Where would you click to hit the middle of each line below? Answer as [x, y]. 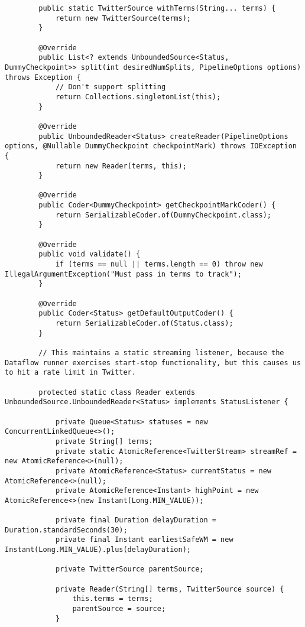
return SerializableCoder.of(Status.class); [144, 323]
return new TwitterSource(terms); [123, 18]
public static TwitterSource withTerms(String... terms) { [157, 8]
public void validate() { [90, 254]
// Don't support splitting [111, 87]
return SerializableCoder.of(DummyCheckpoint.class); [163, 215]
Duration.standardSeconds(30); [66, 530]
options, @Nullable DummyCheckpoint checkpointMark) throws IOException [151, 146]
